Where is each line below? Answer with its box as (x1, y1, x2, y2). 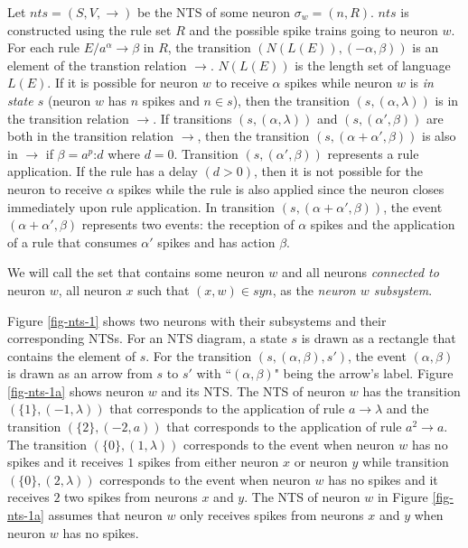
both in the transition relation (7, 126, 174, 145)
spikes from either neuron (137, 452, 279, 471)
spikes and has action (157, 232, 276, 251)
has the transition (362, 381, 461, 400)
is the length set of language (295, 55, 451, 74)
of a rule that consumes (7, 232, 137, 251)
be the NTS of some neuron (136, 3, 291, 21)
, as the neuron (272, 280, 356, 299)
